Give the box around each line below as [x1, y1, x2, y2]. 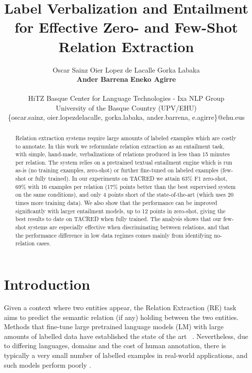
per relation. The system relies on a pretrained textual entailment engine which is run [15, 158, 233, 166]
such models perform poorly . [4, 359, 91, 370]
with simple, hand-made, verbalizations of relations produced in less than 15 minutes [15, 150, 230, 158]
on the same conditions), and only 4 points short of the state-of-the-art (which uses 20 [15, 190, 234, 199]
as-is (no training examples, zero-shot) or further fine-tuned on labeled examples [15, 166, 218, 174]
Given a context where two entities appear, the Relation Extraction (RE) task [4, 302, 236, 312]
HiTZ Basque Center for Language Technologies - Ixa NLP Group [28, 93, 224, 103]
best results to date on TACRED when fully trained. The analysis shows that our [15, 215, 221, 223]
